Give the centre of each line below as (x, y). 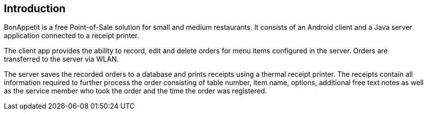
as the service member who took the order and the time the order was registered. (136, 91)
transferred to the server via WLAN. (62, 59)
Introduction (35, 9)
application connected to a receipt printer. (72, 36)
